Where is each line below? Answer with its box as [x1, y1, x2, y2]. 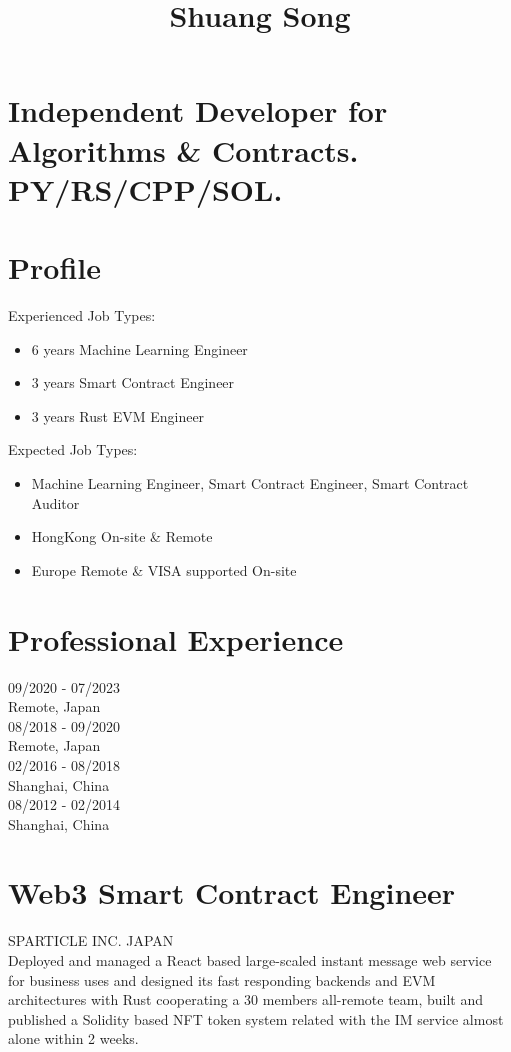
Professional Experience [8, 618, 344, 659]
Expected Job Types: [8, 439, 138, 460]
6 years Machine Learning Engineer [31, 338, 248, 359]
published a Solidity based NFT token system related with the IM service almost [8, 1008, 504, 1029]
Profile [8, 247, 101, 288]
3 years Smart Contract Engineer [31, 372, 235, 393]
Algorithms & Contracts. [8, 129, 359, 170]
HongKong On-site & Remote [31, 526, 213, 547]
